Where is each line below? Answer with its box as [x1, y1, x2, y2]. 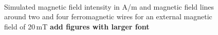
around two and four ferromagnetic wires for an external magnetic [4, 11, 212, 22]
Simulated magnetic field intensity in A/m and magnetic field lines [4, 1, 214, 12]
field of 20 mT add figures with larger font [4, 21, 150, 31]
